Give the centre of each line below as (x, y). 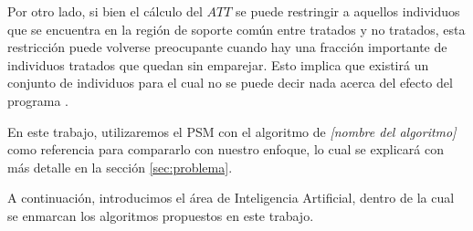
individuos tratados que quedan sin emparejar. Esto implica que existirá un (218, 64)
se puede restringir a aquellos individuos (348, 11)
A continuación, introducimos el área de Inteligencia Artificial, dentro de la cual (231, 198)
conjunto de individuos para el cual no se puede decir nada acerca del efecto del (230, 83)
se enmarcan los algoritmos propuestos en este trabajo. (161, 215)
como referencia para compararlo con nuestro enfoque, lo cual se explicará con (226, 149)
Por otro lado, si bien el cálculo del (105, 11)
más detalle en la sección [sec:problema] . (120, 167)
